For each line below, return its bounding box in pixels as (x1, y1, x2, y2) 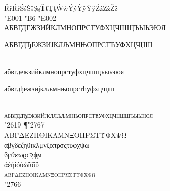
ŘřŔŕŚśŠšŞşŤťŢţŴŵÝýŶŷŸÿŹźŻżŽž (4, 3, 118, 13)
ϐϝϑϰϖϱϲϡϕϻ (4, 149, 42, 160)
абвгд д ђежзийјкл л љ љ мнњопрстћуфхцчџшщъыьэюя (4, 109, 153, 120)
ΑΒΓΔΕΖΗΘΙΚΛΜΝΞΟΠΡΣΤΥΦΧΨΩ (4, 129, 127, 140)
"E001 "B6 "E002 (4, 12, 57, 23)
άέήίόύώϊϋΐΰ (4, 159, 39, 169)
